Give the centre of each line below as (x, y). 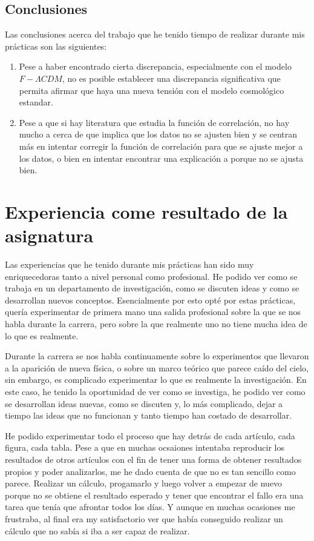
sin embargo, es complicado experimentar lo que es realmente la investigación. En (156, 380)
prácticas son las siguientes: (56, 46)
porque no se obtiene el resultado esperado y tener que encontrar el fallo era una (154, 495)
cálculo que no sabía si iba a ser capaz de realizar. (97, 530)
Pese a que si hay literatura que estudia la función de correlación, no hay (154, 122)
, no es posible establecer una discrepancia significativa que (171, 78)
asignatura (49, 235)
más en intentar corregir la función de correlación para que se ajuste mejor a (161, 146)
